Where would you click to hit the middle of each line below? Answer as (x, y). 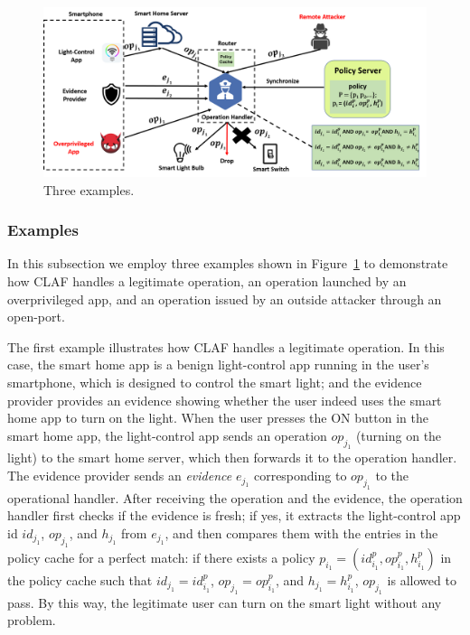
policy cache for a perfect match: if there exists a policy (161, 557)
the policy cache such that (80, 579)
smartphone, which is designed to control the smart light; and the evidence (215, 382)
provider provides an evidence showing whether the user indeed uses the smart (225, 400)
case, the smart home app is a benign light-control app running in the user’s (218, 364)
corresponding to (300, 476)
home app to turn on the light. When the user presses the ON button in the (218, 418)
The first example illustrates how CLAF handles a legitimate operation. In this (226, 346)
